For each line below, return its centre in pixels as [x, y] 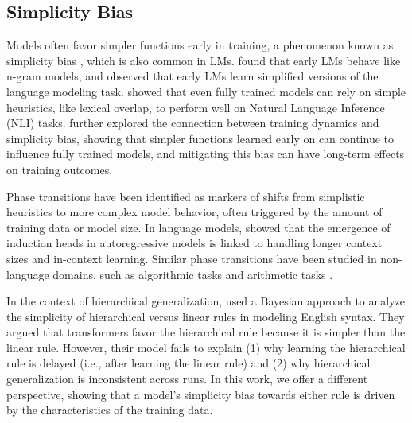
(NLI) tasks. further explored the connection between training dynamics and [193, 123]
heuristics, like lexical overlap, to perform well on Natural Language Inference [196, 107]
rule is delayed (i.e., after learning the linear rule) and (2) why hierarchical [189, 363]
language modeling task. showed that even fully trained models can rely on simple [206, 91]
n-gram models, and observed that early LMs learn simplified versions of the [192, 76]
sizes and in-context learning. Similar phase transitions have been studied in [192, 258]
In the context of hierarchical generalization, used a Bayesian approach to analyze [206, 301]
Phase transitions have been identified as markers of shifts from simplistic [186, 196]
